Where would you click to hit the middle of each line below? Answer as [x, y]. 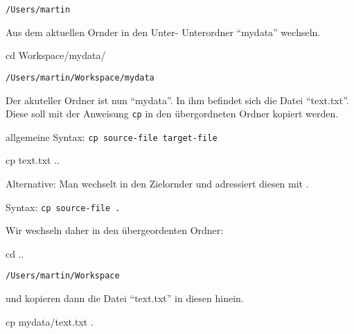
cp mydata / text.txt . [50, 321]
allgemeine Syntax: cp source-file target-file [112, 136]
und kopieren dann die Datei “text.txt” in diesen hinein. [125, 298]
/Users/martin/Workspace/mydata [80, 77]
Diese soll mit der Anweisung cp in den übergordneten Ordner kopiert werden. [172, 114]
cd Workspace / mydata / [56, 55]
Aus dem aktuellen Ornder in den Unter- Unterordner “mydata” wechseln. [163, 32]
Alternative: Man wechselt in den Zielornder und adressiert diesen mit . [157, 183]
